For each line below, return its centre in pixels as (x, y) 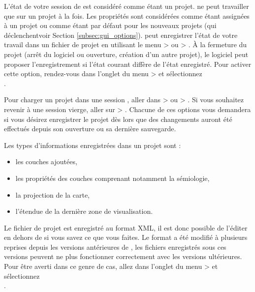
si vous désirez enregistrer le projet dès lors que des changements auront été (118, 119)
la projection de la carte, (52, 194)
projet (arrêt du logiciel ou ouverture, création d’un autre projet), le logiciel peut (126, 54)
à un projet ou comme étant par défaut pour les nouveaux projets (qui (110, 25)
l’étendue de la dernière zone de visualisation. (84, 211)
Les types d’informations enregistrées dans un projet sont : (93, 145)
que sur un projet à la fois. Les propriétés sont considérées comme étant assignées (127, 15)
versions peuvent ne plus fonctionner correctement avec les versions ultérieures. (123, 256)
